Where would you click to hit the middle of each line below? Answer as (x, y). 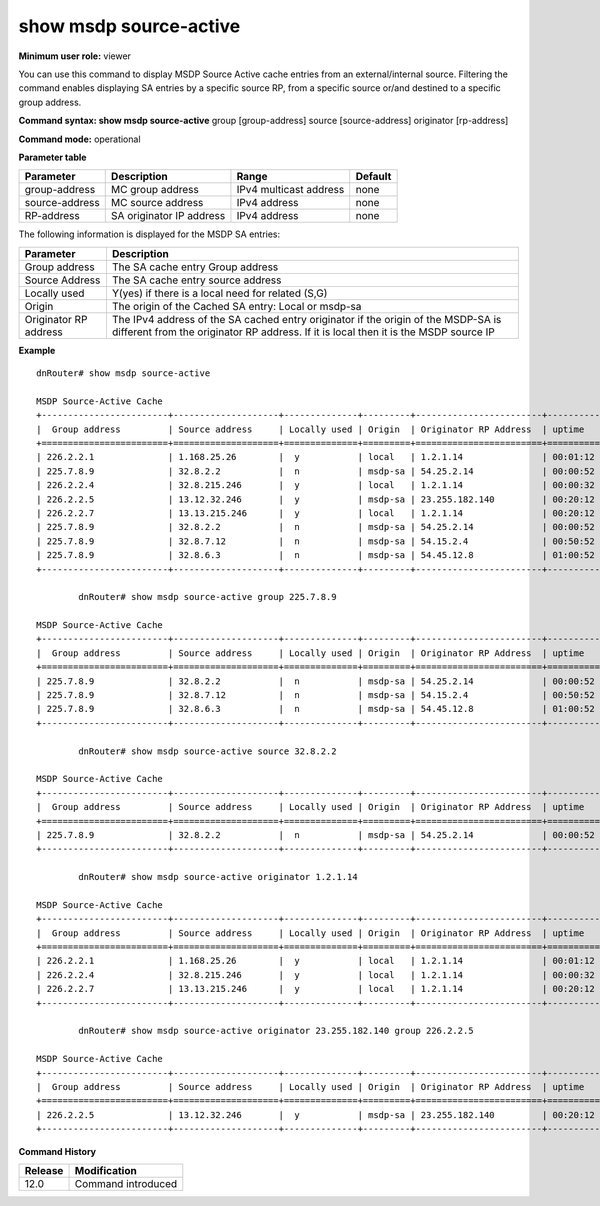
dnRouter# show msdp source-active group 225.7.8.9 (207, 597)
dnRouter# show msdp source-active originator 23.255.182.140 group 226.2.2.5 (276, 1031)
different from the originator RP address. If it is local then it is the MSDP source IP (303, 332)
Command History (57, 1151)
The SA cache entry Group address (195, 267)
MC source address (157, 203)
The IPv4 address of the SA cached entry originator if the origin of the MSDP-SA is (306, 319)
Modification (105, 1170)
